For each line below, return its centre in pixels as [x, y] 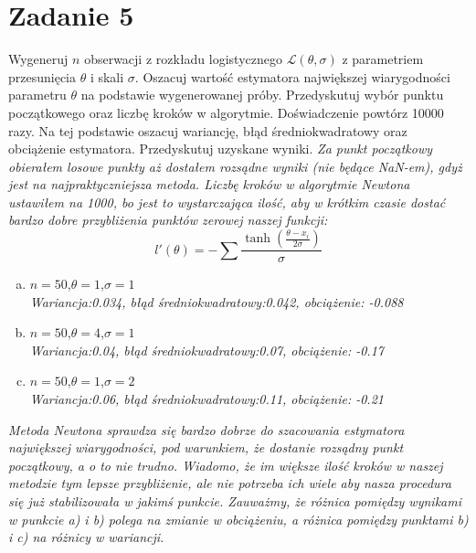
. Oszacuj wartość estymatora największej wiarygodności [292, 76]
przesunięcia [42, 76]
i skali [107, 76]
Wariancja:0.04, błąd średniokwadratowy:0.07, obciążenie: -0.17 [206, 350]
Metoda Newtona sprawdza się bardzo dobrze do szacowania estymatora [206, 429]
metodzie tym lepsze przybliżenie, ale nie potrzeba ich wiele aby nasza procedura [230, 483]
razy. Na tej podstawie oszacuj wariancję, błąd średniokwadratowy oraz [208, 130]
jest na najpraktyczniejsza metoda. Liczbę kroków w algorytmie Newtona [209, 184]
